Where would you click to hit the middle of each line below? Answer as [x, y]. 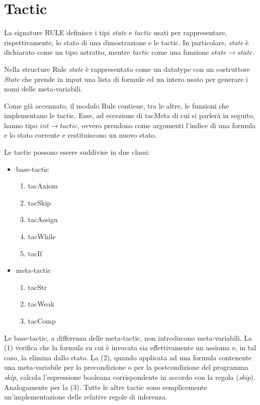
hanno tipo [21, 125]
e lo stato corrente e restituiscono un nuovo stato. [80, 135]
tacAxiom [43, 186]
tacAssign [43, 219]
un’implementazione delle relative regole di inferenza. [86, 397]
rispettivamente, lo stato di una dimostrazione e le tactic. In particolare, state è [126, 42]
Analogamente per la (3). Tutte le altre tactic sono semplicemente [106, 387]
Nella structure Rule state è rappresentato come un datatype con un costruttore [127, 69]
